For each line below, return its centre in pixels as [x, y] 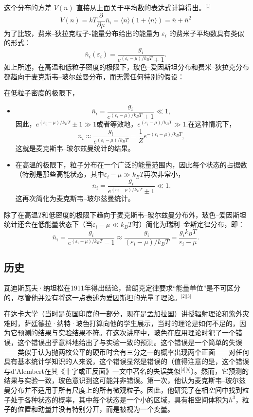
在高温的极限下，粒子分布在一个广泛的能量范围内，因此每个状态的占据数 [131, 164]
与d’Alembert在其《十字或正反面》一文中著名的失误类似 [92, 371]
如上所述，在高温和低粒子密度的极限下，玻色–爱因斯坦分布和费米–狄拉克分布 [126, 67]
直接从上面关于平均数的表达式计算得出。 [141, 7]
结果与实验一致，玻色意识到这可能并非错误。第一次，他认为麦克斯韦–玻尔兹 [125, 380]
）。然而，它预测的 [220, 371]
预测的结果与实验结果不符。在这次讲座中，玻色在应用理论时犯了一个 [126, 333]
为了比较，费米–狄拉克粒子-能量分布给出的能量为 [82, 33]
